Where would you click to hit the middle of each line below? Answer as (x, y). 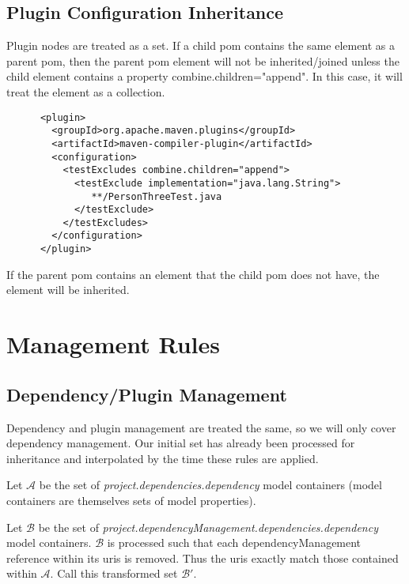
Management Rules (114, 344)
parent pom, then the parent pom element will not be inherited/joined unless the (203, 60)
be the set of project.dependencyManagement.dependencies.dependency (208, 527)
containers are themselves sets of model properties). (131, 500)
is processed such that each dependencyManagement (234, 543)
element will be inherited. (68, 290)
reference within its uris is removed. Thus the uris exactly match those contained (203, 558)
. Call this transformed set (114, 573)
